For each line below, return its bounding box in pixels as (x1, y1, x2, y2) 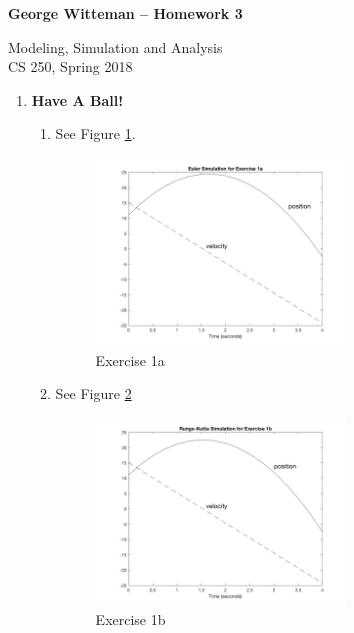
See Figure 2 (55, 383, 132, 404)
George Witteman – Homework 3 (8, 3, 243, 23)
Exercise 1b (95, 609, 166, 630)
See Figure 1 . (55, 123, 136, 144)
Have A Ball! (31, 89, 124, 110)
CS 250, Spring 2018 (8, 56, 133, 77)
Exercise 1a (95, 349, 165, 370)
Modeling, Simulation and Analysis (8, 36, 223, 57)
